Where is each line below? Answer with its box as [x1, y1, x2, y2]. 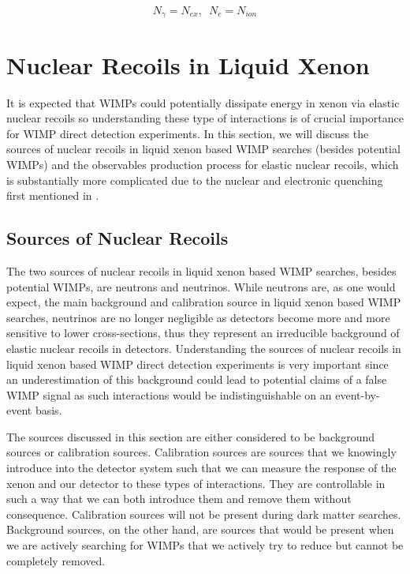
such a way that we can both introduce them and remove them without [6, 490, 352, 507]
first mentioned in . [6, 187, 99, 204]
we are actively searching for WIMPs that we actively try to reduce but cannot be [6, 537, 404, 553]
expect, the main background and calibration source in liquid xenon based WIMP [6, 294, 401, 310]
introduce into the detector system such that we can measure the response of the [6, 460, 397, 476]
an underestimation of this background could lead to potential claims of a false [6, 371, 387, 388]
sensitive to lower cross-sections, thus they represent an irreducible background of [6, 325, 400, 341]
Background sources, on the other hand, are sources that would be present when [6, 521, 394, 538]
